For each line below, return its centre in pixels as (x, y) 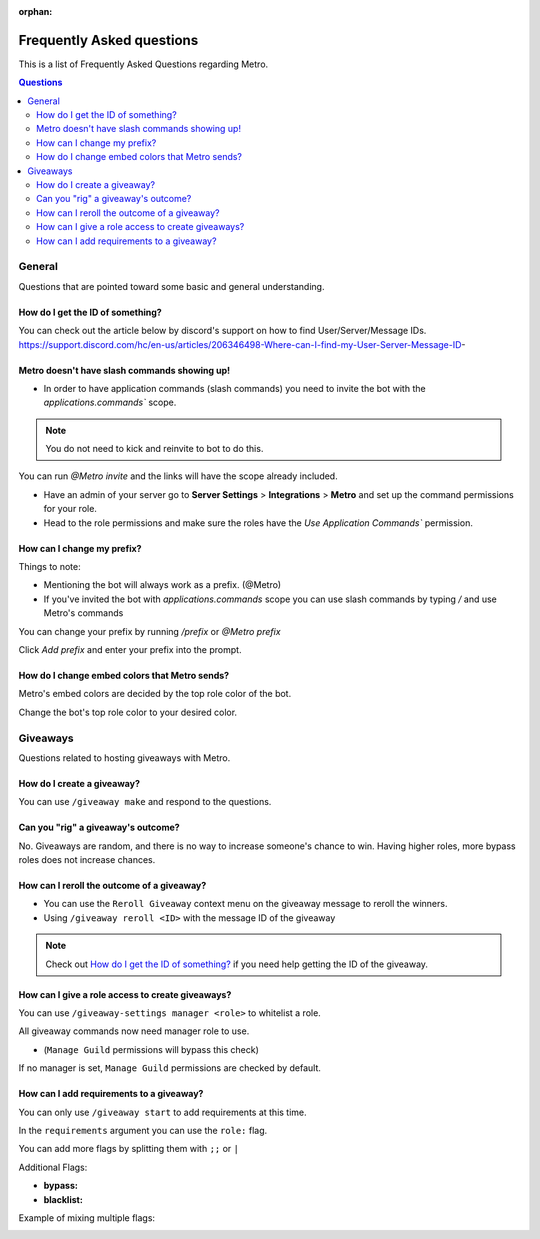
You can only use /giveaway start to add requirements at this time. (162, 1112)
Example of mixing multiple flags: (86, 1217)
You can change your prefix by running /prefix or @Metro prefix (149, 631)
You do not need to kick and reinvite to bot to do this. (154, 449)
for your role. (70, 509)
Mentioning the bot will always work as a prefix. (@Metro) (162, 585)
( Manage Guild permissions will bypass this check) (151, 1049)
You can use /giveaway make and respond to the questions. (145, 802)
